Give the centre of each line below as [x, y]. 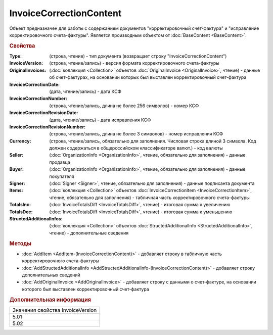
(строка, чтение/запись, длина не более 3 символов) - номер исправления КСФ [136, 134]
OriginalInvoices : [28, 70]
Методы [20, 244]
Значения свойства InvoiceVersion [55, 310]
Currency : [20, 141]
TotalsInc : [20, 205]
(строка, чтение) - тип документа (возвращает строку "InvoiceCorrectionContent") [138, 56]
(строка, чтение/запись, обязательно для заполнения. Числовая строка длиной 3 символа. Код [153, 141]
